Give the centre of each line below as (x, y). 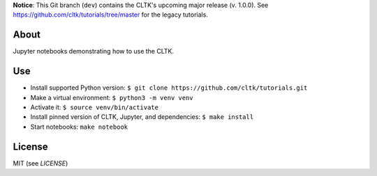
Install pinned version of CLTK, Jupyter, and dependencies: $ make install (142, 117)
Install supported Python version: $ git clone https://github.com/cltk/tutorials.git (169, 88)
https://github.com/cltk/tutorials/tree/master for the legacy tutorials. (111, 15)
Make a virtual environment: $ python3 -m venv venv (112, 97)
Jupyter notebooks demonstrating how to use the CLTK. (94, 51)
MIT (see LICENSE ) (40, 163)
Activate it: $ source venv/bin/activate (94, 107)
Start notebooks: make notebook (79, 127)
